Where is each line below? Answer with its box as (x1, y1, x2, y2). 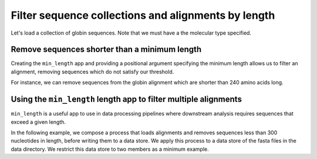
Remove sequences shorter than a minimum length (11, 45, 202, 55)
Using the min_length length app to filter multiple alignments (11, 94, 242, 104)
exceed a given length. (11, 118, 66, 126)
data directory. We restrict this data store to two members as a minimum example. (11, 146, 210, 153)
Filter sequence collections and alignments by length (11, 9, 275, 22)
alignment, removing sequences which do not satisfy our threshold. (11, 68, 174, 75)
